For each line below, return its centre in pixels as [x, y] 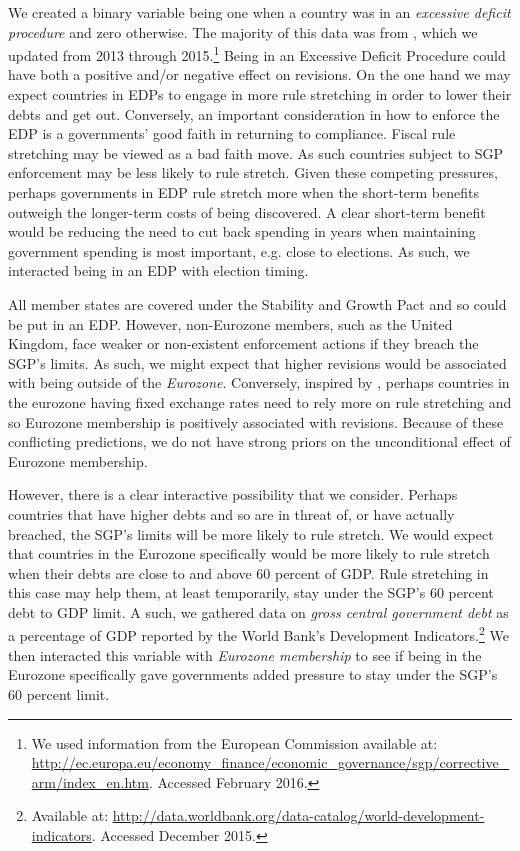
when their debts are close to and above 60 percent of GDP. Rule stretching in [248, 572]
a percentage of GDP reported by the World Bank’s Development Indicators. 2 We [258, 634]
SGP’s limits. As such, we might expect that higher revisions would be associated [257, 362]
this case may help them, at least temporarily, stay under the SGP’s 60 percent [251, 592]
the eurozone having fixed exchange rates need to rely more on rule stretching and [260, 401]
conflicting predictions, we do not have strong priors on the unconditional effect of [259, 441]
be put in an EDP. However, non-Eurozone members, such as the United [230, 323]
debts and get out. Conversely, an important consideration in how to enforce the [254, 113]
